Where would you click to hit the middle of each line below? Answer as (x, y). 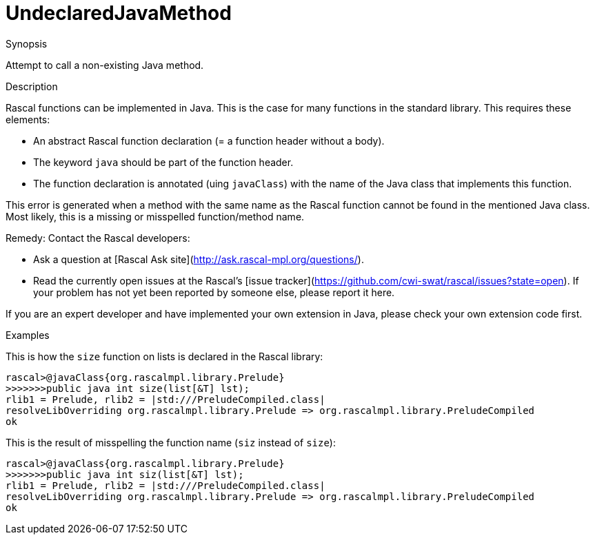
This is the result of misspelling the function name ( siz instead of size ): (171, 442)
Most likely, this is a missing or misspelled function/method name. (155, 216)
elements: (28, 119)
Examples (28, 335)
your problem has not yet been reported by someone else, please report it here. (214, 292)
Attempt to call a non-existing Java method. (105, 65)
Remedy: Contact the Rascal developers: (98, 238)
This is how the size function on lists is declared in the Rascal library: (164, 356)
